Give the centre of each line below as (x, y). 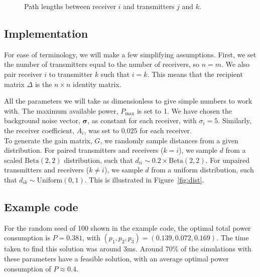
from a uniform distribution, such (203, 170)
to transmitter (71, 74)
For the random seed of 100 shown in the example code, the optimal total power (127, 227)
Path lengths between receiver (70, 6)
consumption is (27, 238)
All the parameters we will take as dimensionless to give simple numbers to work (128, 101)
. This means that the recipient (195, 74)
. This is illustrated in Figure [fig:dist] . (144, 179)
